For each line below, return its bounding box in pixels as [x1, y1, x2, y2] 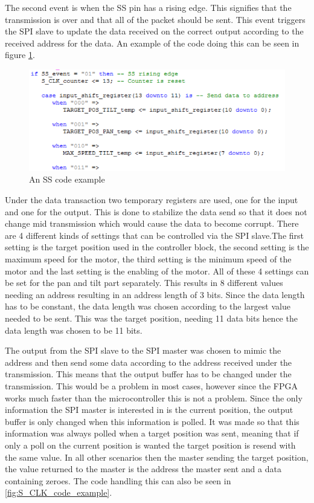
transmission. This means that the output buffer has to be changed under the [5, 368, 292, 380]
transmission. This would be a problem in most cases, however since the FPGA [5, 379, 298, 392]
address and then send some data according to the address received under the [5, 355, 292, 368]
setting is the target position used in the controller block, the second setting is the [5, 241, 309, 253]
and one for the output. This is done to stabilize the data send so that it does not [5, 205, 307, 218]
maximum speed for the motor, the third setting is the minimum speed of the [5, 253, 292, 265]
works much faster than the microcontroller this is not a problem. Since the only [5, 391, 303, 404]
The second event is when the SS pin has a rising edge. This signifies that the [5, 1, 292, 13]
